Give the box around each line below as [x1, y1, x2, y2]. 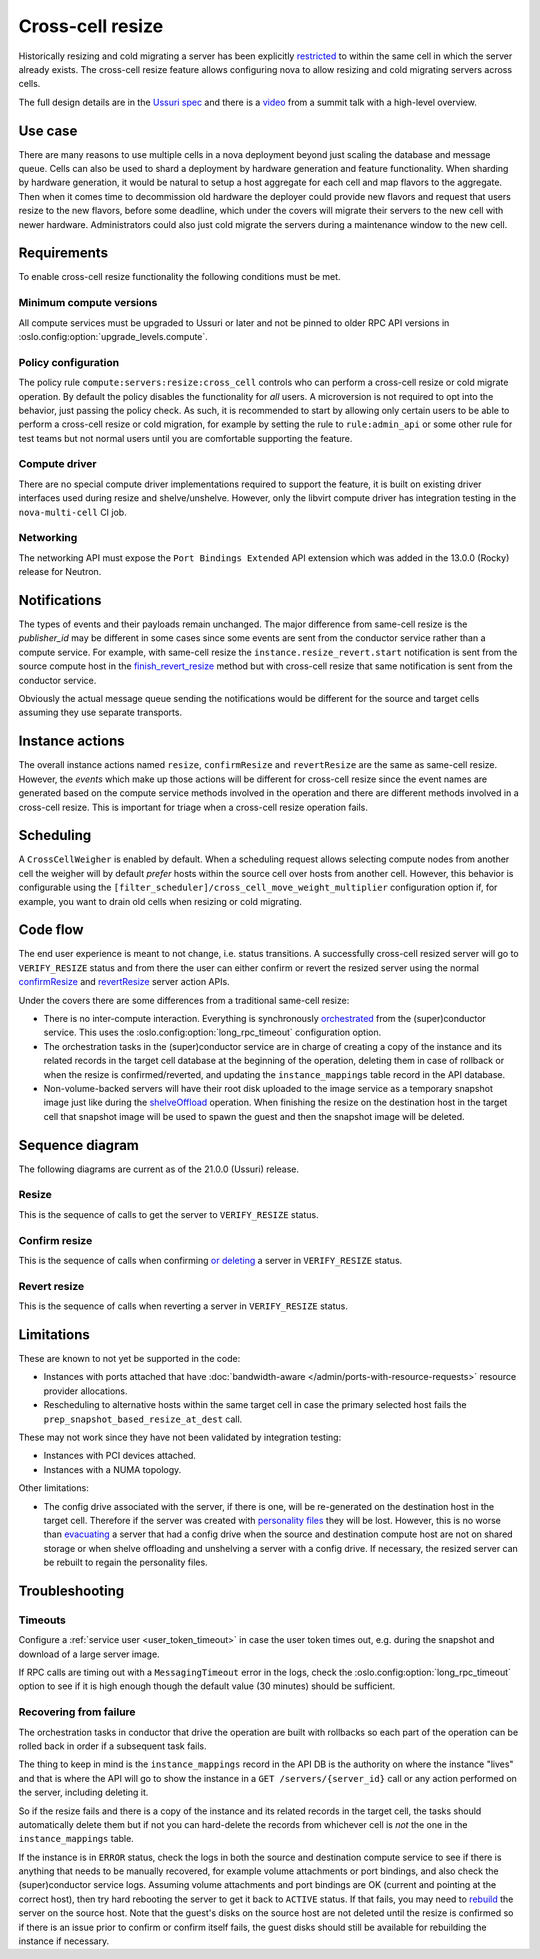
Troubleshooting [18, 1582, 125, 1599]
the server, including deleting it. [18, 1786, 149, 1799]
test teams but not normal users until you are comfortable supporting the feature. [18, 432, 353, 444]
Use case [18, 122, 78, 139]
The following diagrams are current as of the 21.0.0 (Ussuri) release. [18, 1163, 300, 1175]
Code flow [18, 921, 84, 939]
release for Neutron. [18, 566, 102, 578]
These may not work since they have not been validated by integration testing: [18, 1431, 342, 1443]
